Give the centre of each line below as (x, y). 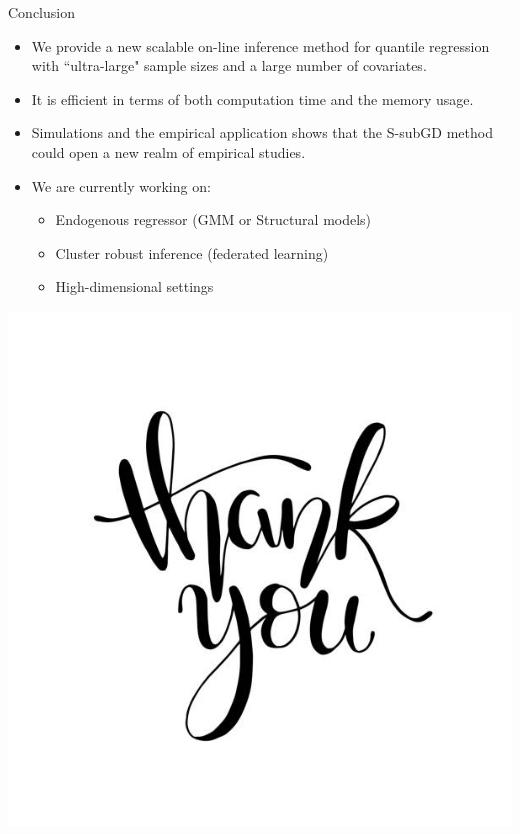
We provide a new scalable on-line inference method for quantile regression (260, 45)
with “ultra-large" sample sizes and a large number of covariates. (229, 65)
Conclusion (41, 12)
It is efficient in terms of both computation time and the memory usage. (252, 98)
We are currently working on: (121, 185)
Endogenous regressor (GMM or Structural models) (213, 219)
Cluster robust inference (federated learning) (192, 252)
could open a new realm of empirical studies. (168, 151)
